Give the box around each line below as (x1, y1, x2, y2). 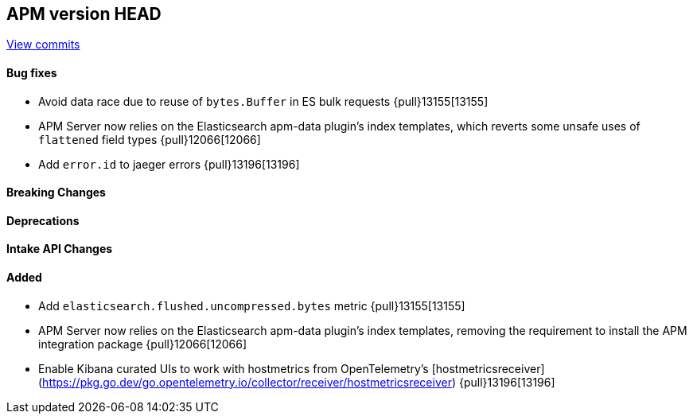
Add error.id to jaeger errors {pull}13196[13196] (38, 157, 300, 171)
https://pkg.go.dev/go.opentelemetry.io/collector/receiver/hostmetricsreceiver (42, 375, 452, 389)
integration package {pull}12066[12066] (38, 336, 247, 351)
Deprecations (6, 213, 80, 227)
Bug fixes (6, 66, 57, 80)
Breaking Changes (6, 185, 106, 200)
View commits (6, 37, 80, 52)
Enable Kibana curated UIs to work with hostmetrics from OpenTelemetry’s (38, 361, 429, 375)
